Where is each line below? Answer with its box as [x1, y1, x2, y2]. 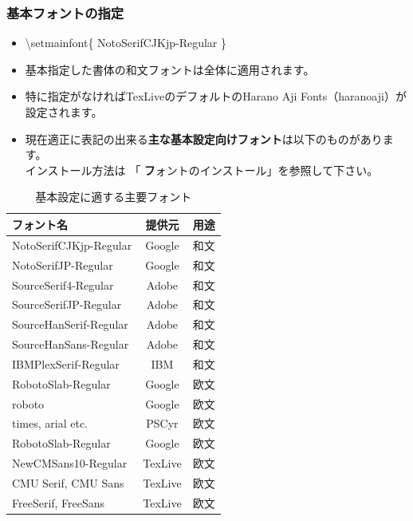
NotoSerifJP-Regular [12, 256, 113, 273]
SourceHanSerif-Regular [12, 316, 128, 333]
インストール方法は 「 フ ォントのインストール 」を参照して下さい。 [25, 161, 379, 178]
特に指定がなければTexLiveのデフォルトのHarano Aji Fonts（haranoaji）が [25, 88, 407, 105]
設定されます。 [25, 104, 103, 120]
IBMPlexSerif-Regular [12, 355, 120, 372]
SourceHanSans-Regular [12, 336, 129, 353]
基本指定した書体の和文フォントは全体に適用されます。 [25, 61, 315, 77]
